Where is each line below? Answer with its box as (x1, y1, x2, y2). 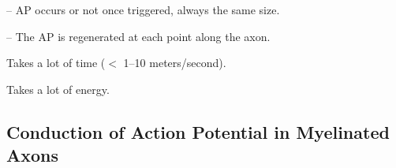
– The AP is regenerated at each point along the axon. (6, 28, 271, 44)
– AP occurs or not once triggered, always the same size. (6, 2, 280, 17)
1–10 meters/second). (123, 54, 226, 71)
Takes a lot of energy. (6, 80, 110, 97)
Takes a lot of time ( (6, 54, 106, 71)
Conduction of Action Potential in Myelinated (6, 119, 390, 144)
